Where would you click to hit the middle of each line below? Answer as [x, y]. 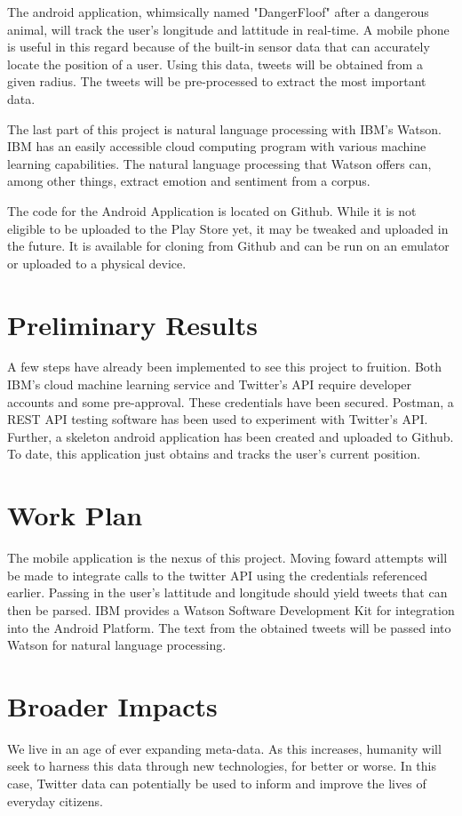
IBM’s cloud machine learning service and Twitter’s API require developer [210, 384]
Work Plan [75, 515]
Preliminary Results [132, 324]
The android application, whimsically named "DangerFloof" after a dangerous [218, 12]
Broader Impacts [112, 705]
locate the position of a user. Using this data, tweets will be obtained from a [215, 64]
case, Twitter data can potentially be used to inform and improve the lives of [217, 783]
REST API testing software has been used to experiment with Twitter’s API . [218, 419]
